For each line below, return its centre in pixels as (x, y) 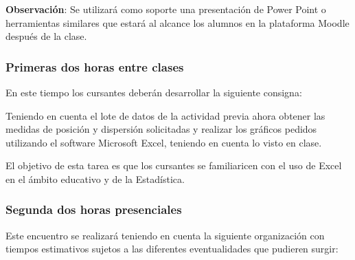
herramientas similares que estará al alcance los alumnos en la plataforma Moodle (177, 22)
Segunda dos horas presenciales (94, 209)
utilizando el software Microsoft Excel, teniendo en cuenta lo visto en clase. (164, 142)
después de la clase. (46, 36)
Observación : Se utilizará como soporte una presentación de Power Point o (166, 9)
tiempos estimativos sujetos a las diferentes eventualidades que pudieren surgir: (172, 249)
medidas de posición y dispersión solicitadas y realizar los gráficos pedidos (161, 129)
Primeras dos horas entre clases (95, 66)
